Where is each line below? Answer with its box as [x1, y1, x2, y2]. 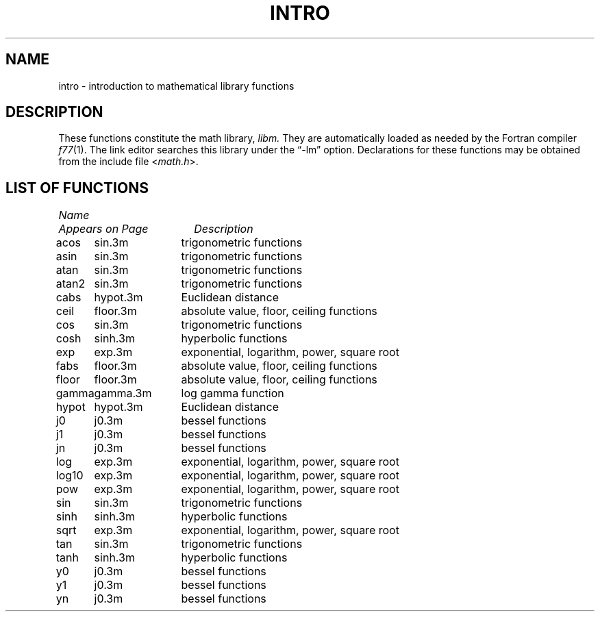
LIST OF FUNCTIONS [5, 179, 149, 197]
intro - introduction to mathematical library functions [58, 79, 295, 92]
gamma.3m [94, 386, 152, 401]
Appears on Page [58, 222, 149, 236]
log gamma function [181, 386, 284, 401]
